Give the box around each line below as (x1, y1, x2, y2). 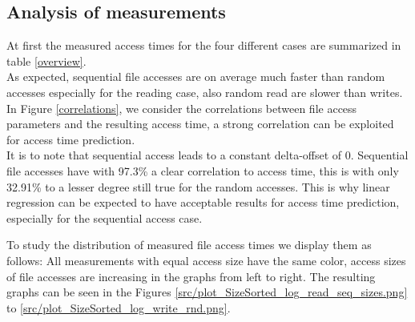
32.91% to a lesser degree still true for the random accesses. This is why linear (6, 178, 390, 195)
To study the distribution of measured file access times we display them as (6, 236, 372, 253)
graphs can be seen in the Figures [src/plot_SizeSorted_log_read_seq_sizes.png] (6, 284, 408, 300)
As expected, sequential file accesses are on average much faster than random (6, 68, 385, 85)
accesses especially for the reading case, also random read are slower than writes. (6, 83, 403, 100)
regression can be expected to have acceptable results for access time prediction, (6, 194, 400, 211)
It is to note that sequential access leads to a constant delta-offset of (6, 147, 342, 163)
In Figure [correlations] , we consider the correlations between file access (6, 99, 357, 116)
